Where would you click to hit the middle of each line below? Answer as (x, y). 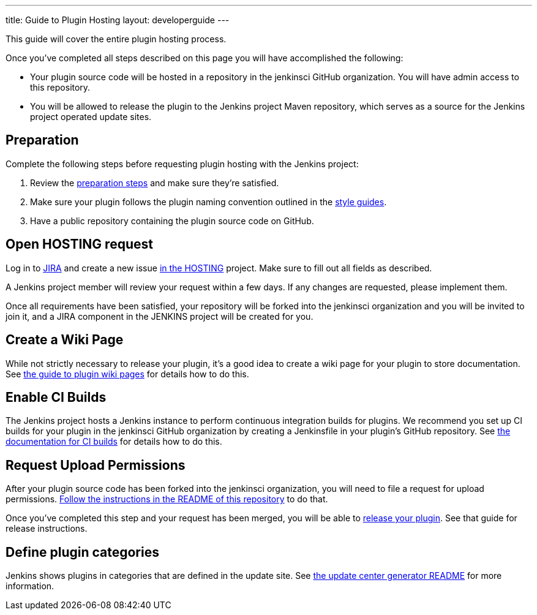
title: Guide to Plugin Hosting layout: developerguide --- (118, 20)
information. (30, 586)
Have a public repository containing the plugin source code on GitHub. (172, 221)
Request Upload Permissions (96, 465)
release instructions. (47, 529)
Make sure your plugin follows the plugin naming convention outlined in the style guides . (208, 202)
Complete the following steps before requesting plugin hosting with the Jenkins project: (182, 164)
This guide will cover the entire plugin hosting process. (116, 39)
